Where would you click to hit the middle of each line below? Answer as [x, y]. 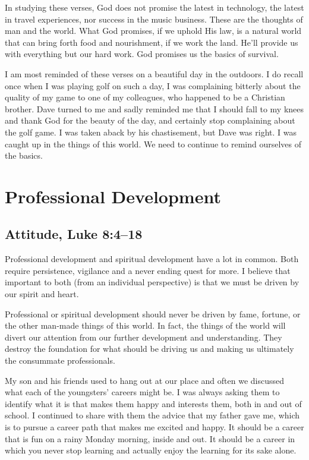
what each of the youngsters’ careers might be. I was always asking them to [142, 392]
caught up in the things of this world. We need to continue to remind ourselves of [153, 144]
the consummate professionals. [60, 360]
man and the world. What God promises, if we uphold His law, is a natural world [153, 31]
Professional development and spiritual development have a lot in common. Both [152, 259]
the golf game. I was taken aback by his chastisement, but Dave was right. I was [151, 132]
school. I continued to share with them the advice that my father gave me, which [152, 415]
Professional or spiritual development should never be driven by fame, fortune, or [153, 314]
